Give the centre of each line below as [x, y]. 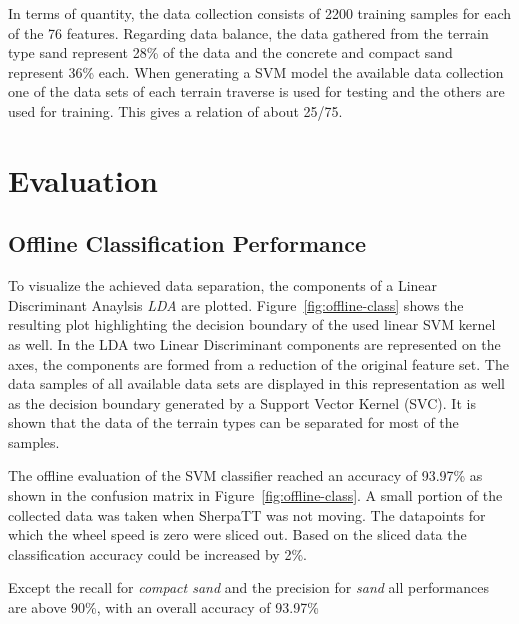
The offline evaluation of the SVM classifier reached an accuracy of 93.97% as [245, 475]
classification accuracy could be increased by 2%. [157, 553]
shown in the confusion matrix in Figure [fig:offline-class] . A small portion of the [255, 495]
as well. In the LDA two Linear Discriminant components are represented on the [254, 343]
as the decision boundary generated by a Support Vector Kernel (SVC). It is [242, 402]
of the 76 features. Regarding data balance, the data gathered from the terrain [248, 32]
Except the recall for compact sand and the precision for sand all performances [249, 587]
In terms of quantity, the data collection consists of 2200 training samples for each [260, 13]
